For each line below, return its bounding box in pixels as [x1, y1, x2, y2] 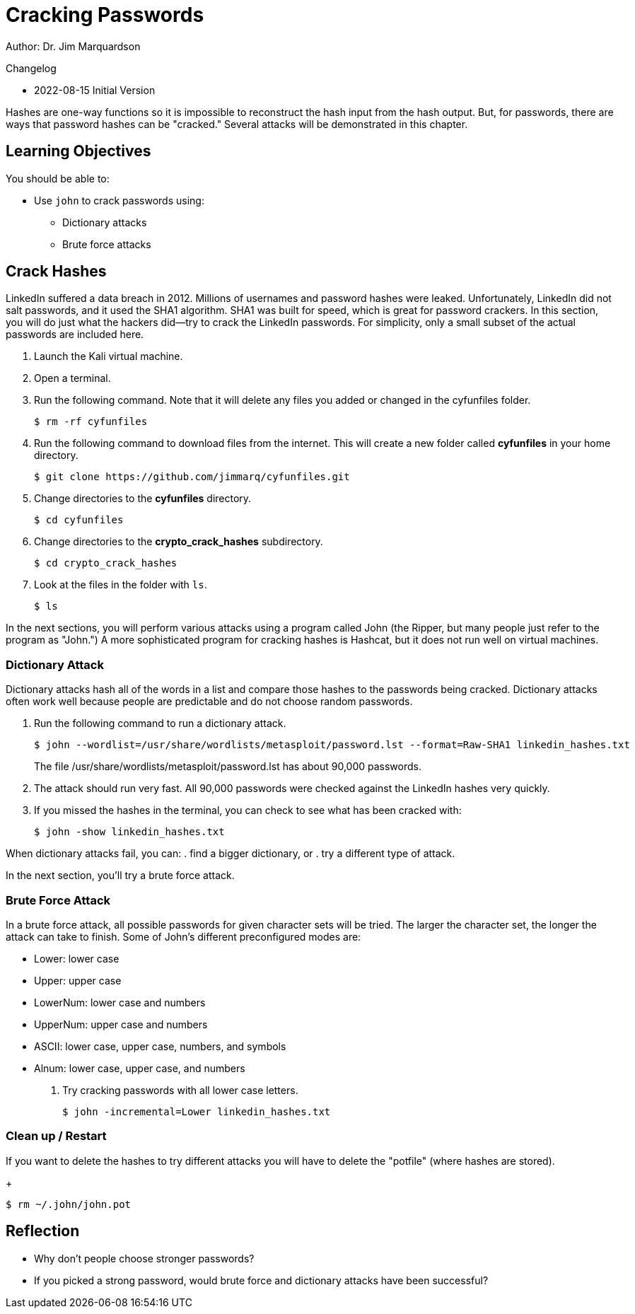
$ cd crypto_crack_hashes [34, 557, 177, 569]
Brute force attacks [62, 238, 151, 250]
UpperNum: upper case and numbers [34, 1018, 208, 1030]
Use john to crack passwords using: [34, 194, 204, 207]
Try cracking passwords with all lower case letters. [62, 1083, 298, 1096]
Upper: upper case [34, 974, 122, 987]
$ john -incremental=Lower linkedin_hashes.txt [62, 1105, 331, 1117]
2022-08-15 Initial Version [34, 83, 156, 96]
